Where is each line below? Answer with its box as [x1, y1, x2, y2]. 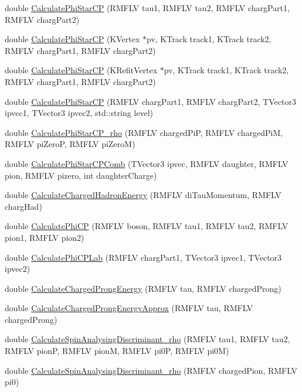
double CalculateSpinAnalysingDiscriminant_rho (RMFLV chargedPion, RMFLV [5, 364, 297, 376]
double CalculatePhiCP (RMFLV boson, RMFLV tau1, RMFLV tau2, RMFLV [5, 220, 289, 232]
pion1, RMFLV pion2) [5, 231, 84, 243]
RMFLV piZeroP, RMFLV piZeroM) [5, 138, 135, 150]
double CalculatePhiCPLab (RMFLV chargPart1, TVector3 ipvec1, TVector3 [5, 251, 282, 263]
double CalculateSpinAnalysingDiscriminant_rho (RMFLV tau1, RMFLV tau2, [5, 333, 290, 345]
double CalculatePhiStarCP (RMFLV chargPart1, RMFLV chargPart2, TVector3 [5, 95, 296, 107]
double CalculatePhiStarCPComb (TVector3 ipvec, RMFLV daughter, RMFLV [5, 157, 289, 169]
